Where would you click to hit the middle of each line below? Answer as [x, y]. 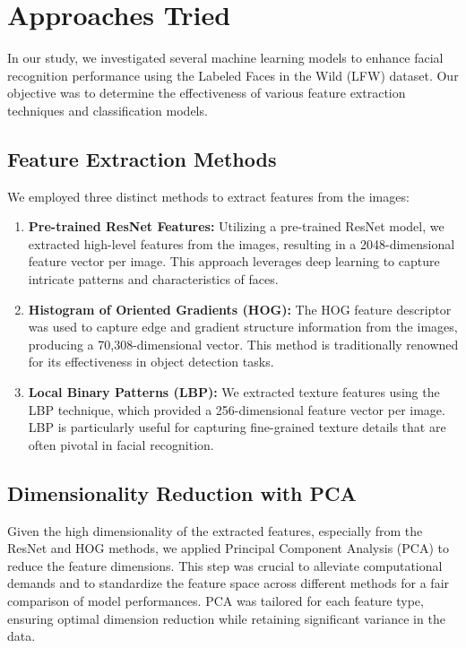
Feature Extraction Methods [142, 158]
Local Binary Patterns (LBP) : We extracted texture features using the [234, 392]
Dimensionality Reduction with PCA [182, 492]
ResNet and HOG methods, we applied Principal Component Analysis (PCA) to [228, 548]
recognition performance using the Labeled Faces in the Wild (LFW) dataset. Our [233, 75]
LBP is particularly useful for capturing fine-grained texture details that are [237, 427]
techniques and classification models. [108, 110]
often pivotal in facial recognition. [121, 444]
